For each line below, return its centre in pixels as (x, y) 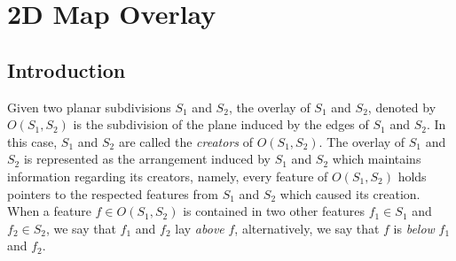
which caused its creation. (350, 193)
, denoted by (402, 107)
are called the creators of (185, 141)
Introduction (67, 69)
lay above (200, 228)
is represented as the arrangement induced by (147, 159)
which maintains (377, 159)
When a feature (49, 211)
